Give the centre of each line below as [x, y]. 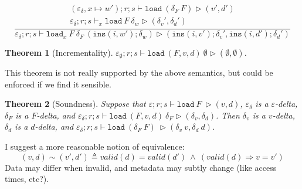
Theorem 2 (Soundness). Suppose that [75, 104]
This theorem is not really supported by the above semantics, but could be [139, 72]
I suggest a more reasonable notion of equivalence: [95, 146]
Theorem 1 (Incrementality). [59, 53]
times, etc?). [27, 179]
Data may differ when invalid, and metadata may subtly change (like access [141, 167]
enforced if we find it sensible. [58, 84]
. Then [228, 115]
